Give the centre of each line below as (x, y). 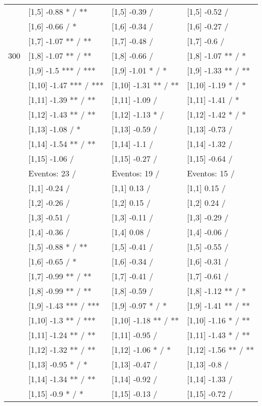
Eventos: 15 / (211, 173)
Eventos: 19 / (136, 173)
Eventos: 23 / (52, 173)
